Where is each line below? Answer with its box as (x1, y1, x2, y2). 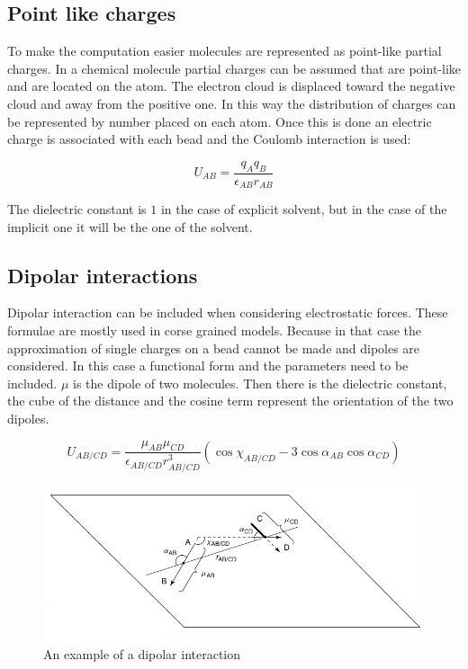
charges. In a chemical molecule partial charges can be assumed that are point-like (7, 58, 462, 77)
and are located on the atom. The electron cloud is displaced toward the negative (7, 76, 455, 95)
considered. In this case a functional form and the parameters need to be (7, 356, 409, 375)
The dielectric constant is (7, 200, 147, 219)
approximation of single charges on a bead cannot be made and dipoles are (7, 338, 420, 357)
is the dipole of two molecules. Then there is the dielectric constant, (73, 373, 447, 392)
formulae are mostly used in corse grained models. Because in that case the (7, 321, 422, 340)
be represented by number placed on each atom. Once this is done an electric (7, 111, 432, 130)
